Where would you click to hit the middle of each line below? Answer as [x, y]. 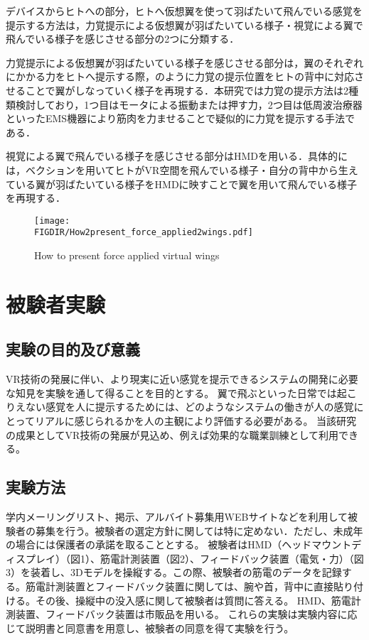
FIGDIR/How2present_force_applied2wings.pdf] [144, 233]
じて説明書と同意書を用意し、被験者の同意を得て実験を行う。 [150, 628]
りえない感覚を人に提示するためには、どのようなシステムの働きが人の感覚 [180, 407]
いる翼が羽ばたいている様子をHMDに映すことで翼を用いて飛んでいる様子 [186, 184]
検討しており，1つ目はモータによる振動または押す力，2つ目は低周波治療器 [189, 104]
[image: [52, 221]
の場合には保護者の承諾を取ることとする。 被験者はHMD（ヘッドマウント [179, 544]
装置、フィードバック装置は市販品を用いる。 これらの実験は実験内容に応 [186, 614]
